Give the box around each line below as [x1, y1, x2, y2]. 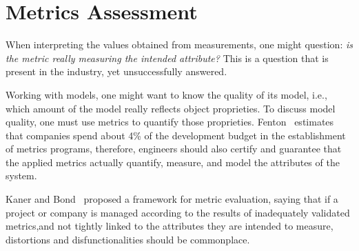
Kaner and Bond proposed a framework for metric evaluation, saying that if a [6, 192, 338, 206]
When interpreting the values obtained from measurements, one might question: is [6, 37, 353, 52]
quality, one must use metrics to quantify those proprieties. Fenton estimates [6, 114, 334, 129]
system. [6, 168, 37, 183]
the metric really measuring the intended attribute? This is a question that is [6, 50, 329, 65]
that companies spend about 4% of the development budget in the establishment [6, 128, 346, 142]
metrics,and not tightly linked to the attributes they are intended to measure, [6, 219, 334, 233]
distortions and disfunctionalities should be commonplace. [6, 232, 250, 246]
